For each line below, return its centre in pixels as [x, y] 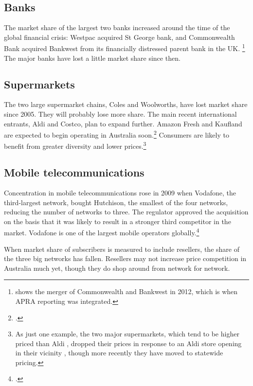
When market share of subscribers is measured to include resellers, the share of [122, 249]
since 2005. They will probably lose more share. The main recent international [120, 114]
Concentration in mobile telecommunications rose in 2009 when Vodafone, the [120, 192]
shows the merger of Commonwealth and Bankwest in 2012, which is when [126, 291]
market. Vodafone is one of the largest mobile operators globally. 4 [102, 232]
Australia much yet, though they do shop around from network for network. [117, 268]
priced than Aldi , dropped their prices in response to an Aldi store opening [128, 343]
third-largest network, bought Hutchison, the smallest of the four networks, [116, 202]
